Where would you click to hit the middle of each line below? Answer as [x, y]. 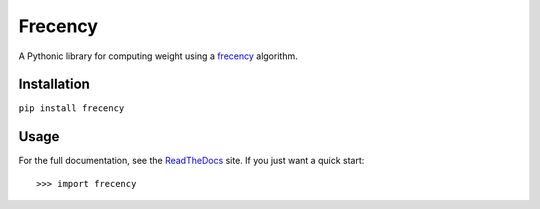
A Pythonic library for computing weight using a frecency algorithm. [158, 56]
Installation [54, 84]
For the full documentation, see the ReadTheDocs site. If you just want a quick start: [191, 161]
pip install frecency [71, 108]
